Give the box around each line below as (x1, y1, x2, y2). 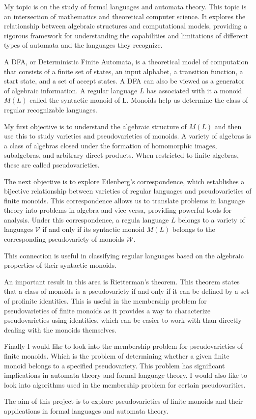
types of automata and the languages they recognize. (4, 40, 163, 50)
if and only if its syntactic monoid (42, 224, 144, 234)
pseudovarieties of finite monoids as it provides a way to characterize (4, 305, 211, 315)
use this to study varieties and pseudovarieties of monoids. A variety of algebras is (4, 131, 251, 141)
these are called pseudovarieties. (4, 159, 100, 169)
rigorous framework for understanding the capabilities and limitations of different (4, 30, 249, 40)
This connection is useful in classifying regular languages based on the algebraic (4, 250, 244, 260)
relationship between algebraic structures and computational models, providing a (4, 21, 248, 31)
